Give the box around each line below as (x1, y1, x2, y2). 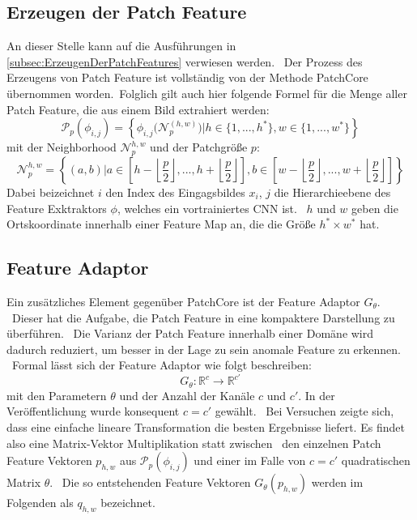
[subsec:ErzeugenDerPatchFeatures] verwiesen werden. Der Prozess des (6, 53, 363, 70)
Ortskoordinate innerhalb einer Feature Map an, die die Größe (6, 215, 316, 232)
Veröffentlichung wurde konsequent (6, 403, 180, 420)
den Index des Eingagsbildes (105, 183, 245, 200)
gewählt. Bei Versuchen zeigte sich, (215, 403, 394, 420)
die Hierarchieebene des (274, 183, 391, 200)
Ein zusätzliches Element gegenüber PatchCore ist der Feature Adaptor (6, 292, 360, 309)
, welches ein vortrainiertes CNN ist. (117, 199, 297, 216)
